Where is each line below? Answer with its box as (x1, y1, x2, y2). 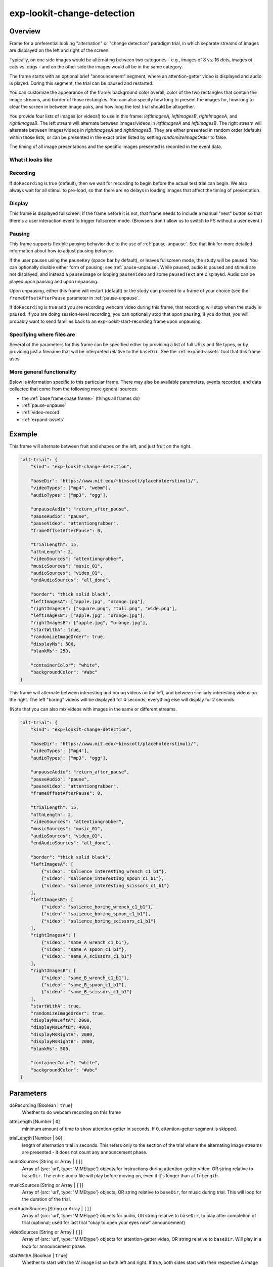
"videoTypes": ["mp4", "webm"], (30, 485, 111, 491)
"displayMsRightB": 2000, (30, 1039, 95, 1045)
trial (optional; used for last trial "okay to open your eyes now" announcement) (22, 1219, 186, 1226)
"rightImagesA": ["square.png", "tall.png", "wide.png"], (30, 606, 177, 611)
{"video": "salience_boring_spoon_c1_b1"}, (41, 911, 151, 917)
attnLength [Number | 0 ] (9, 1119, 60, 1125)
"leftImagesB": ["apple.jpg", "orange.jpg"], (30, 613, 146, 618)
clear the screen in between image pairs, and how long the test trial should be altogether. (9, 104, 195, 110)
